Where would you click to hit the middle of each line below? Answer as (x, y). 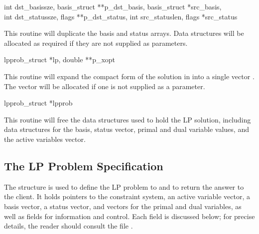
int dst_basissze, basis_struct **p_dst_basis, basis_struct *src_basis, (113, 6)
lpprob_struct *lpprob (38, 103)
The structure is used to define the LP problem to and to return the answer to (124, 186)
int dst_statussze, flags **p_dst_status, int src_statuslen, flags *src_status (121, 16)
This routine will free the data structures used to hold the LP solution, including (128, 119)
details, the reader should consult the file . (68, 226)
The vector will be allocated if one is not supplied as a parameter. (105, 86)
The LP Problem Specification (84, 166)
